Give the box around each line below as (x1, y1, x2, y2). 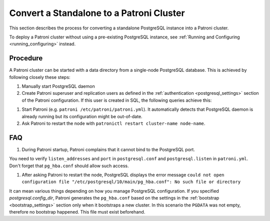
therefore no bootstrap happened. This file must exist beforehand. (9, 209, 145, 215)
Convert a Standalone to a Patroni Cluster (9, 7, 185, 18)
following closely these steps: (9, 74, 70, 80)
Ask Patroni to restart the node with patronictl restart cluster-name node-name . (21, 120, 205, 126)
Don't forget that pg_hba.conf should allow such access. (9, 163, 129, 169)
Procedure (9, 54, 43, 62)
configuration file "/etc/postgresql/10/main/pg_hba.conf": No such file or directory (21, 179, 241, 185)
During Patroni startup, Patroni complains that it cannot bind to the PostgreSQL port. (21, 146, 195, 152)
